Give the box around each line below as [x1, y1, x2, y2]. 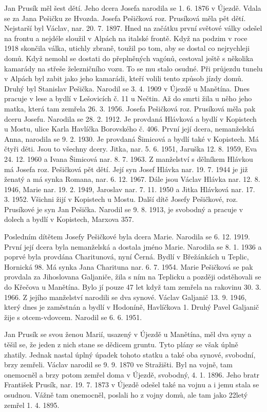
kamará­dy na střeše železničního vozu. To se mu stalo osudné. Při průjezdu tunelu [4, 63, 263, 73]
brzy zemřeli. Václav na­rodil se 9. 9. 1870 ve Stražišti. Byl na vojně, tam [4, 359, 233, 370]
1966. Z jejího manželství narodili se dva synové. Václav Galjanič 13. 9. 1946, [4, 291, 247, 302]
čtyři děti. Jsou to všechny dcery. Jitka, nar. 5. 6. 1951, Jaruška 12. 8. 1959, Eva [4, 143, 257, 154]
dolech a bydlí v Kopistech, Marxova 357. [4, 214, 134, 224]
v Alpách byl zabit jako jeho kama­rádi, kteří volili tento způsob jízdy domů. [4, 73, 243, 84]
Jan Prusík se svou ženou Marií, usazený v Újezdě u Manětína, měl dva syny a [4, 329, 252, 340]
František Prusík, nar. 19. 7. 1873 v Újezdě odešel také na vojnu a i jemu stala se [4, 379, 259, 390]
